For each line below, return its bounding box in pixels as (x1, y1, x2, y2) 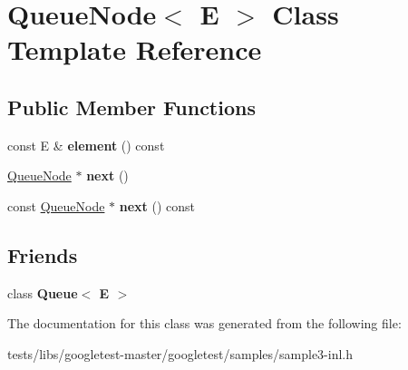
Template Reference (7, 31, 262, 68)
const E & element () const (7, 135, 165, 154)
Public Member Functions (7, 92, 256, 121)
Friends (7, 240, 78, 268)
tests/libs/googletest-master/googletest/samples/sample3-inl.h (7, 344, 354, 363)
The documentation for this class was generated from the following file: (7, 314, 402, 333)
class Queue (7, 283, 78, 302)
